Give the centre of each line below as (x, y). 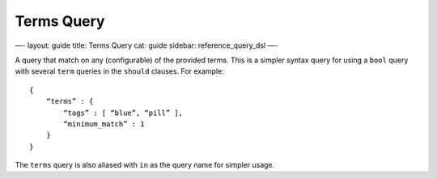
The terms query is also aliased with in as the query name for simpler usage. (145, 165)
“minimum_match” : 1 (104, 124)
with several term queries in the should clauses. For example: (119, 71)
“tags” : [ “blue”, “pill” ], (123, 113)
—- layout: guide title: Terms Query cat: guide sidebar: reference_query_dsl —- (146, 45)
